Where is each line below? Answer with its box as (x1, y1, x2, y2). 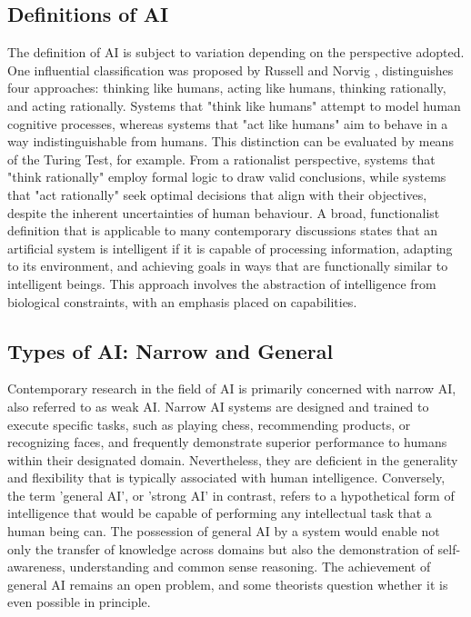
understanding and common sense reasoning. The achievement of (69, 557, 431, 576)
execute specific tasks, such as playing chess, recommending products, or (7, 414, 411, 433)
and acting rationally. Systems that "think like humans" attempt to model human (7, 95, 461, 114)
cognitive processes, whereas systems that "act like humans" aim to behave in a (7, 114, 448, 133)
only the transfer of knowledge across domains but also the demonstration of (7, 539, 434, 558)
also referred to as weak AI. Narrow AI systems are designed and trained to (7, 396, 429, 415)
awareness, (7, 557, 65, 576)
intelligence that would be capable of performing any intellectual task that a (7, 503, 432, 522)
